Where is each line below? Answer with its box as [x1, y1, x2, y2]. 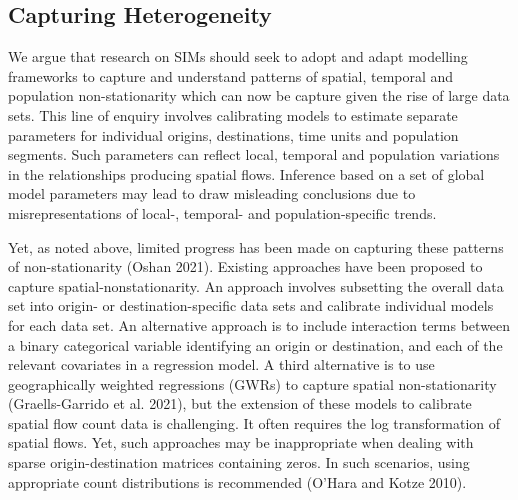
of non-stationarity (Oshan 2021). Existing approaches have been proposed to [8, 256, 483, 277]
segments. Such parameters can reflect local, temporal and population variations [8, 144, 500, 165]
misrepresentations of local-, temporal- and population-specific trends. [8, 202, 437, 223]
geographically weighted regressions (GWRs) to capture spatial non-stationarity [8, 373, 497, 394]
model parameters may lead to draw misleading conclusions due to [8, 183, 416, 204]
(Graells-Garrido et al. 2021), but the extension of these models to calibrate [8, 393, 472, 414]
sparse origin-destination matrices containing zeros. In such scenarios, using [8, 452, 470, 473]
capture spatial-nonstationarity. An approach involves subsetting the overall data [8, 275, 504, 296]
